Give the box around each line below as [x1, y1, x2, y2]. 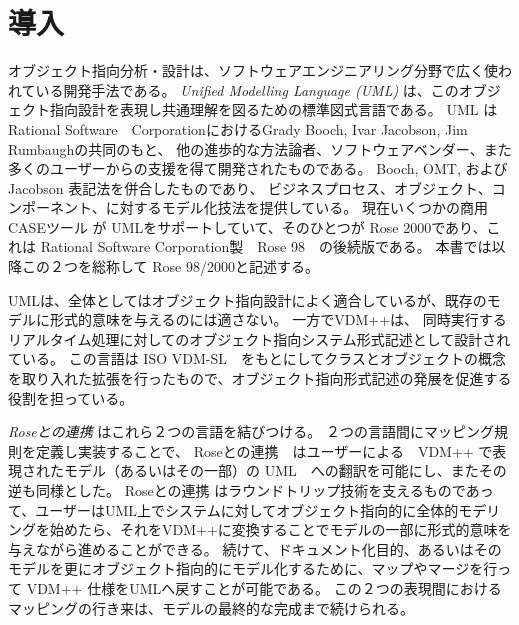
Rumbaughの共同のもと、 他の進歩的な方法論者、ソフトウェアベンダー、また [8, 138, 512, 159]
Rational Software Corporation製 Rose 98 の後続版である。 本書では [40, 236, 492, 257]
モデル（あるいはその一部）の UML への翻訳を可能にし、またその [63, 460, 507, 481]
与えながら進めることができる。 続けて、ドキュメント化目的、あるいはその [8, 538, 502, 559]
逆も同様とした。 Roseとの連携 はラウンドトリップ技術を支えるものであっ [8, 480, 494, 500]
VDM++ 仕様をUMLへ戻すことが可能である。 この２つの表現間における [26, 577, 502, 598]
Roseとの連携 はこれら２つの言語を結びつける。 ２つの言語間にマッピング [8, 421, 494, 442]
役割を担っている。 [8, 387, 134, 408]
